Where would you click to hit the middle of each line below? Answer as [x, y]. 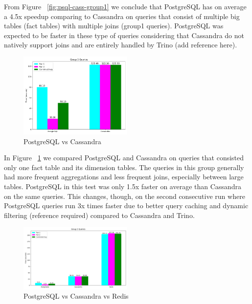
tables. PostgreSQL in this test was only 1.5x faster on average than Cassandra [123, 186]
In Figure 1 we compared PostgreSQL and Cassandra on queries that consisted [124, 158]
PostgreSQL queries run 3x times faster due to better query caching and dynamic [126, 206]
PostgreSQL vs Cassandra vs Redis [76, 296]
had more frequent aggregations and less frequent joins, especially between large [124, 177]
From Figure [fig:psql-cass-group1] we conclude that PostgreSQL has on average [125, 6]
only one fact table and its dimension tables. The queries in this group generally [124, 167]
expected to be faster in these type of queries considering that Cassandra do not [124, 35]
